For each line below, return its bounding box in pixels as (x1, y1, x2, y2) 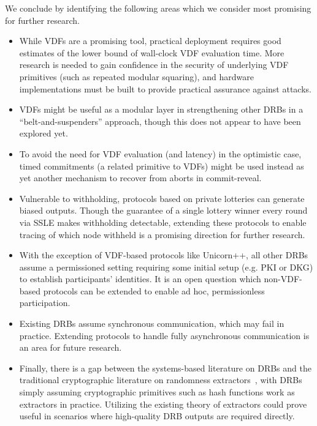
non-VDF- (264, 272, 302, 285)
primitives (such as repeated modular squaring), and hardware (19, 70, 254, 83)
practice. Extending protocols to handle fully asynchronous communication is (19, 329, 310, 342)
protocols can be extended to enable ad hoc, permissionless (43, 284, 265, 297)
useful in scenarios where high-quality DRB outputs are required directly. (19, 409, 295, 422)
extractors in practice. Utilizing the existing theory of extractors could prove (19, 397, 307, 410)
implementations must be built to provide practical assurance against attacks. (19, 82, 311, 95)
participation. (19, 296, 71, 309)
